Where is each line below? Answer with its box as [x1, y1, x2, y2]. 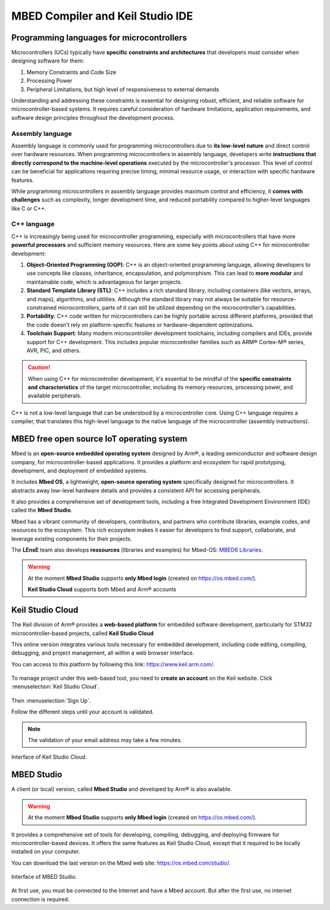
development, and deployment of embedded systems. [11, 467, 148, 474]
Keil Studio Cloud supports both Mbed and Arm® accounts [28, 585, 177, 593]
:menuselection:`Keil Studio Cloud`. [11, 683, 100, 690]
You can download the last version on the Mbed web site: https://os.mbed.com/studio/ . [11, 859, 230, 867]
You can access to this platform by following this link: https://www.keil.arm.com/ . [11, 660, 215, 667]
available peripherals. [28, 392, 82, 399]
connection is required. [11, 895, 70, 903]
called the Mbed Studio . [11, 506, 73, 514]
